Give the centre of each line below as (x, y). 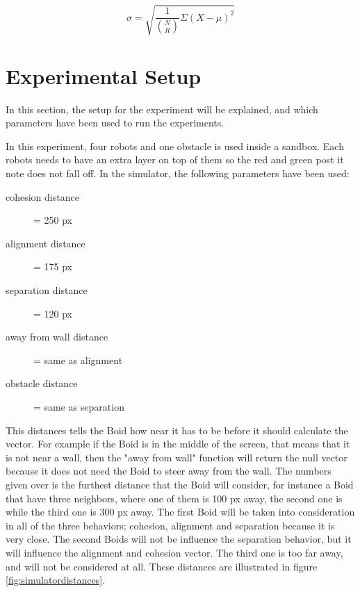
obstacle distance (42, 383)
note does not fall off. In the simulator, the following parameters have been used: (178, 173)
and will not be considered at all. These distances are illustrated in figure (162, 566)
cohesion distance (42, 196)
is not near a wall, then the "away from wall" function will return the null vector (177, 457)
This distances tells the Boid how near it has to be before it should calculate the (177, 430)
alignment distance (46, 243)
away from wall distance (57, 337)
